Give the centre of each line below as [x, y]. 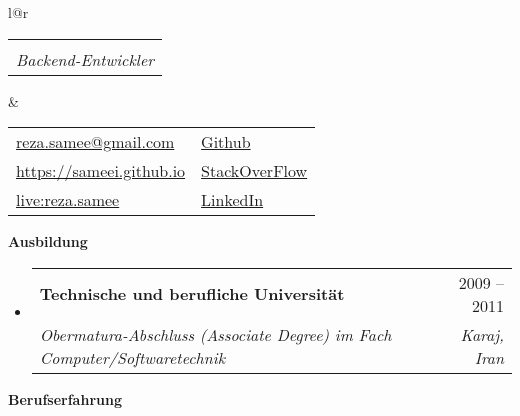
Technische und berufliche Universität [192, 294]
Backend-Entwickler [85, 59]
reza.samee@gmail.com [95, 142]
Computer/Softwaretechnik [132, 357]
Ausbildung [48, 241]
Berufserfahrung [65, 398]
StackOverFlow [254, 171]
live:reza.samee [68, 200]
